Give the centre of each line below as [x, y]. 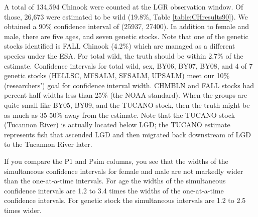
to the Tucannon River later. [48, 144]
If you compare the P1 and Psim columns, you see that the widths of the [116, 161]
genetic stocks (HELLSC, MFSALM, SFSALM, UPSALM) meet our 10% [117, 75]
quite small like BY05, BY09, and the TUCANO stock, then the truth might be [127, 104]
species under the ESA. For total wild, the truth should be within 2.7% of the [124, 55]
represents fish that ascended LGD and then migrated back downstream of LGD [127, 134]
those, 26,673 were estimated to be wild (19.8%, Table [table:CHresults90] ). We [126, 16]
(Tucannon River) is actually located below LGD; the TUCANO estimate [117, 125]
